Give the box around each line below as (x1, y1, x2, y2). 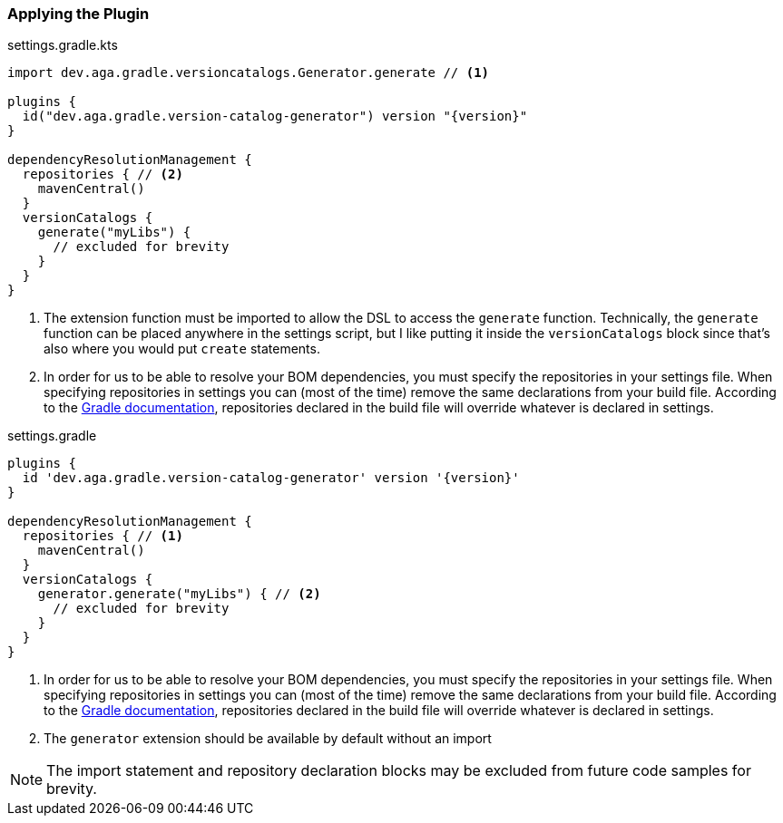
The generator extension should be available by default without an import (44, 731, 492, 747)
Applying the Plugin (7, 5, 150, 23)
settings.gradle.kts (7, 37, 118, 53)
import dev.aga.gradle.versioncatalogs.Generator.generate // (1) (7, 65, 490, 81)
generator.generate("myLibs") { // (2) (37, 586, 321, 602)
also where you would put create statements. (44, 341, 320, 357)
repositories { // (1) (22, 528, 183, 544)
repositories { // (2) (22, 167, 183, 182)
